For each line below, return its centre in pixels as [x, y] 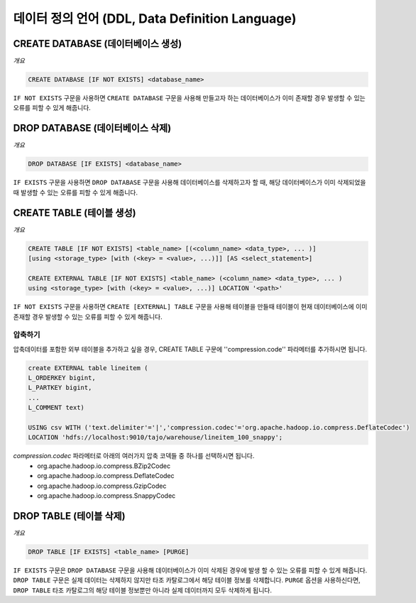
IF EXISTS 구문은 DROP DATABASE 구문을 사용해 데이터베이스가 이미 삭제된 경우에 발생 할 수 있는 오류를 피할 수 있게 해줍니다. [190, 570]
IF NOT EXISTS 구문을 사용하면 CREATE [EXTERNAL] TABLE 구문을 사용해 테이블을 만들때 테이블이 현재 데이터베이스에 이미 [190, 307]
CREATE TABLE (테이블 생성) [75, 213]
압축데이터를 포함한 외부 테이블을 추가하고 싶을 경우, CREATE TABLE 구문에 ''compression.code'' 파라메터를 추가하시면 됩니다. [190, 349]
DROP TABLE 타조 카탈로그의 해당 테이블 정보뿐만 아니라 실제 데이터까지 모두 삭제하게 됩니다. [143, 590]
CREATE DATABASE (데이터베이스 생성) [98, 44]
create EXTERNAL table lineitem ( [88, 368]
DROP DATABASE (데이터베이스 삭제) [92, 128]
